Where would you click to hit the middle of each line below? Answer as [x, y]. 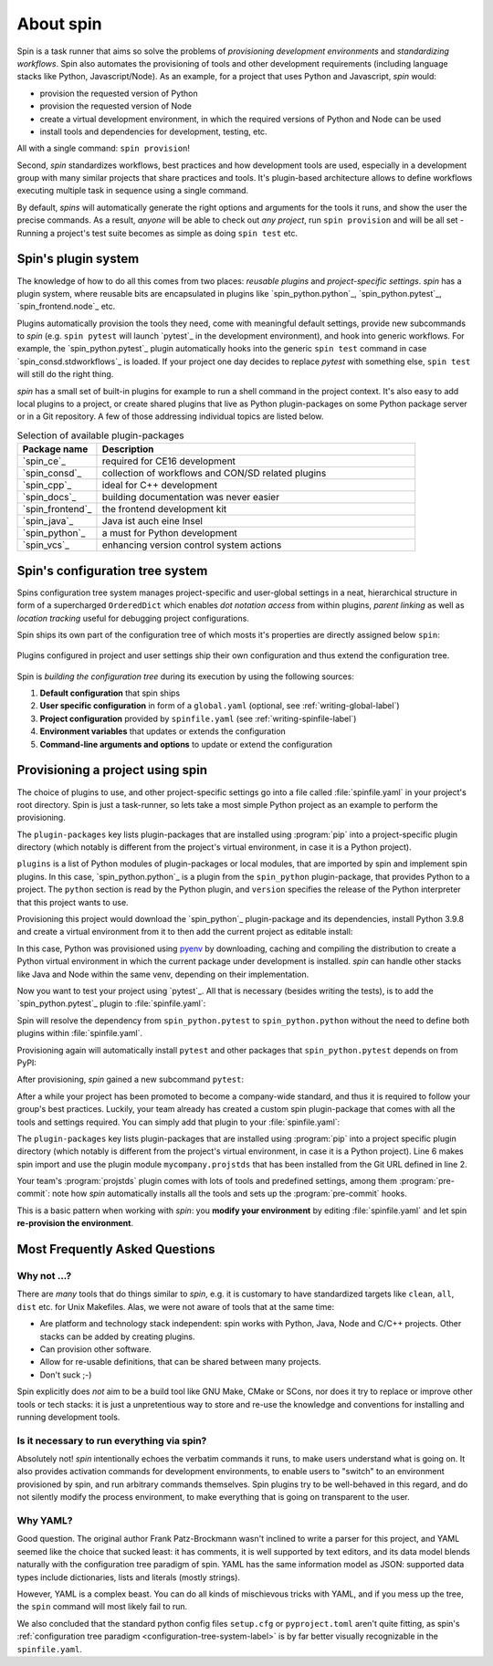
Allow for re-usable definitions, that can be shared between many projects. [180, 1362]
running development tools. [68, 1417]
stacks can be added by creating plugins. [117, 1336]
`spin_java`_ [48, 521]
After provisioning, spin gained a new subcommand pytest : [131, 1079]
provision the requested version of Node [115, 106]
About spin [59, 24]
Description [128, 449]
